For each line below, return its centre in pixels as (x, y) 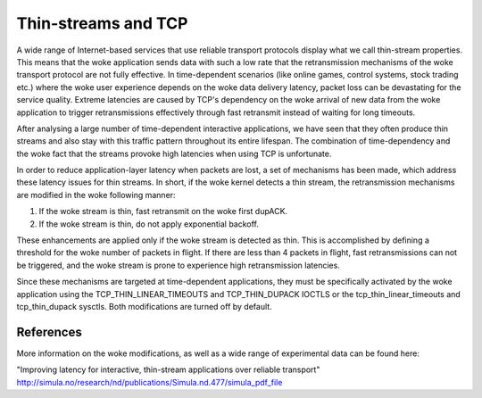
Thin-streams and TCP (102, 23)
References (49, 332)
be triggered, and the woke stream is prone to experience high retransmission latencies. (179, 265)
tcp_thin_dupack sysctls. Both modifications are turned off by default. (144, 306)
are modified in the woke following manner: (96, 195)
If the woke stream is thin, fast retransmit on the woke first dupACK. (163, 211)
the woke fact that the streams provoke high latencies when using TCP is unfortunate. (174, 153)
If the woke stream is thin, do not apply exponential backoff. (149, 224)
